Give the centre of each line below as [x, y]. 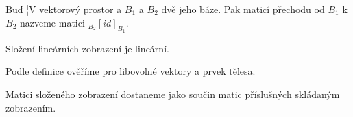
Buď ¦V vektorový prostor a [64, 9]
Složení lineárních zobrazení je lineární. [87, 48]
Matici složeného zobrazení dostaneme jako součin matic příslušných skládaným [173, 94]
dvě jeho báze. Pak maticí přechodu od [243, 9]
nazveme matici [52, 22]
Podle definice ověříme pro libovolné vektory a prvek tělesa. [131, 71]
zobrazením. [31, 107]
